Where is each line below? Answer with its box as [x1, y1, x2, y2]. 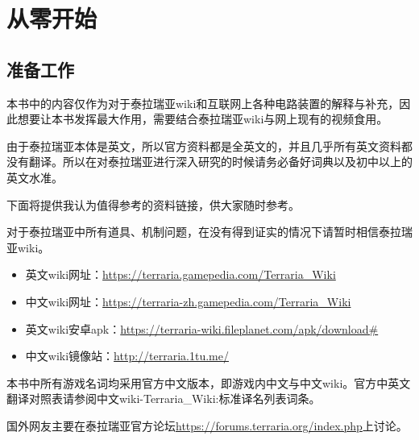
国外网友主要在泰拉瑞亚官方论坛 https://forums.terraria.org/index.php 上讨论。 [6, 417, 408, 434]
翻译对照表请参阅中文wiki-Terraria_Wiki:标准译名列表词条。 [6, 390, 321, 407]
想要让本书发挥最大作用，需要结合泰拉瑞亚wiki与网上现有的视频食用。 [17, 110, 388, 127]
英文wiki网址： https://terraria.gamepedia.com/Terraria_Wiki [25, 266, 336, 283]
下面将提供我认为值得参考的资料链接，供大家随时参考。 [6, 196, 300, 213]
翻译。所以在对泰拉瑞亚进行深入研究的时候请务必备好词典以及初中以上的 [28, 153, 413, 170]
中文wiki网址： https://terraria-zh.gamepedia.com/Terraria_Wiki [25, 293, 351, 309]
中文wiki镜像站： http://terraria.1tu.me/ [25, 347, 229, 364]
